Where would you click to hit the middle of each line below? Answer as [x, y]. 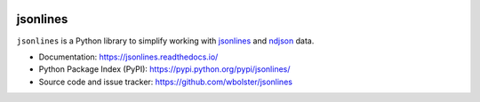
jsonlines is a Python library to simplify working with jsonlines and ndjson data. [165, 41]
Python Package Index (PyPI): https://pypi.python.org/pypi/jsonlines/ [164, 69]
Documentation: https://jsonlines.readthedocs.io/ [128, 57]
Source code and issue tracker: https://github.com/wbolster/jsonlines [166, 82]
